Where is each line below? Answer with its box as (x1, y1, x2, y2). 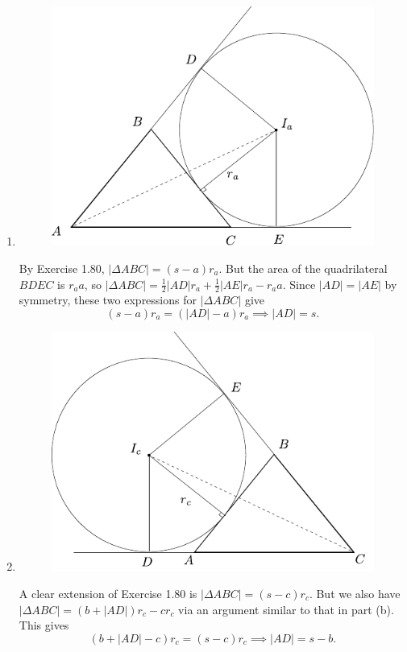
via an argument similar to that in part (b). (178, 600, 394, 617)
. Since (282, 275, 316, 292)
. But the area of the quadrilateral (218, 259, 388, 276)
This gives (19, 617, 69, 633)
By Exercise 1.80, (19, 259, 105, 276)
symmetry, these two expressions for (19, 291, 197, 308)
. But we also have (309, 584, 401, 601)
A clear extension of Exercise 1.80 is (19, 584, 197, 601)
